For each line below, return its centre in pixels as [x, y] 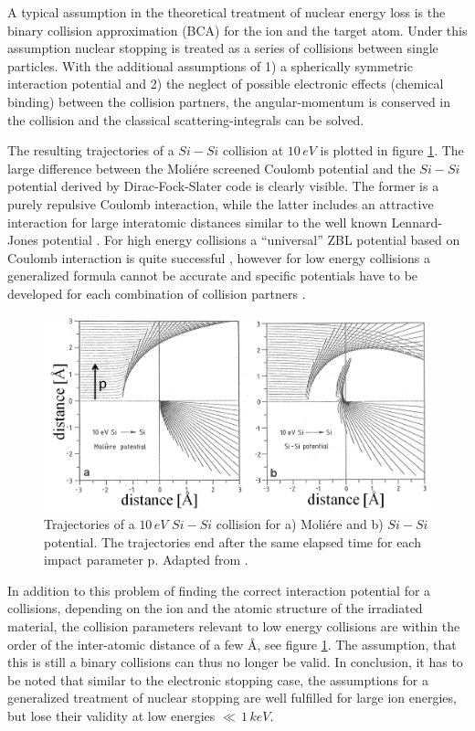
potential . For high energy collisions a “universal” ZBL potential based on [251, 240]
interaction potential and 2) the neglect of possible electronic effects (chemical [226, 84]
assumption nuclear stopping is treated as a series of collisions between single [223, 48]
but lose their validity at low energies [111, 715]
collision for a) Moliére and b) [300, 523]
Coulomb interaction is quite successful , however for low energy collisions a [219, 257]
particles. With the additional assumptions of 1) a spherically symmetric [210, 65]
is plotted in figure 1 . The [392, 150]
